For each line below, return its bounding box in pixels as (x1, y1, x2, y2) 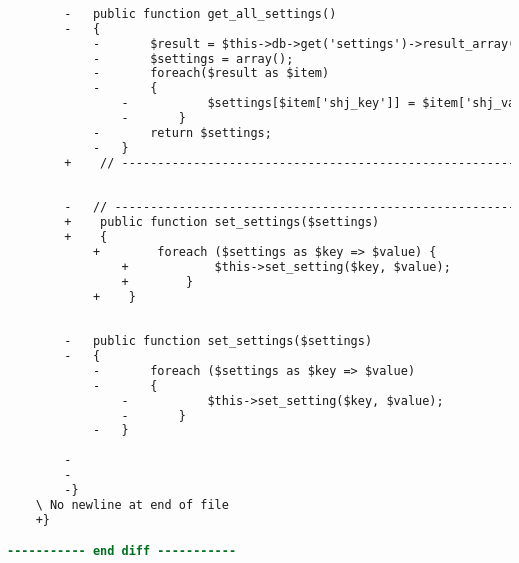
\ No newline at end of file (35, 497, 229, 512)
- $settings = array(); (92, 51, 294, 66)
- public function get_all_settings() (64, 6, 337, 21)
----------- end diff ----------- (7, 544, 237, 559)
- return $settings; (92, 125, 272, 140)
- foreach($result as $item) (92, 66, 330, 81)
